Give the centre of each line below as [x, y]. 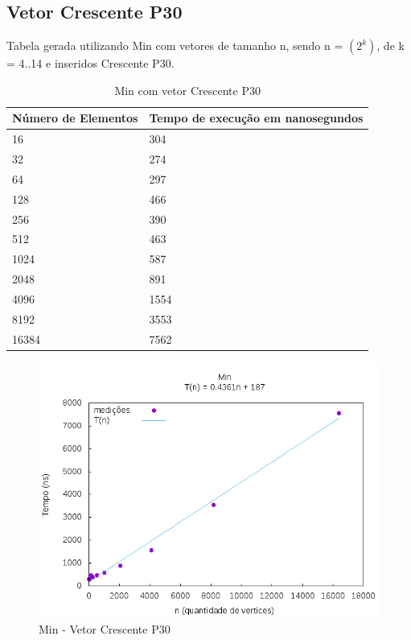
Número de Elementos [75, 118]
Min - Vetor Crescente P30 [105, 629]
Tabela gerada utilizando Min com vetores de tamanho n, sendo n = [175, 45]
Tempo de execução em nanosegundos [256, 118]
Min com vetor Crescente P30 [187, 90]
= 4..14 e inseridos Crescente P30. [90, 63]
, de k [390, 45]
